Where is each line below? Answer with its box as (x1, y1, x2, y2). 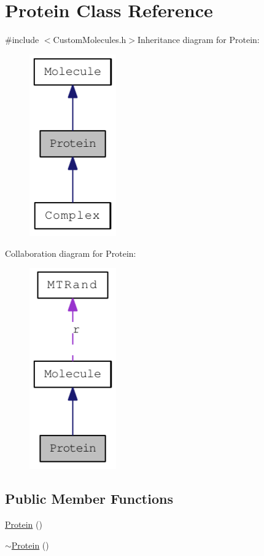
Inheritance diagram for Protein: (137, 33, 260, 46)
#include (5, 33, 39, 46)
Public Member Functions (5, 489, 173, 508)
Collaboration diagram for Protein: (5, 246, 136, 259)
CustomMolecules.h (53, 33, 126, 46)
